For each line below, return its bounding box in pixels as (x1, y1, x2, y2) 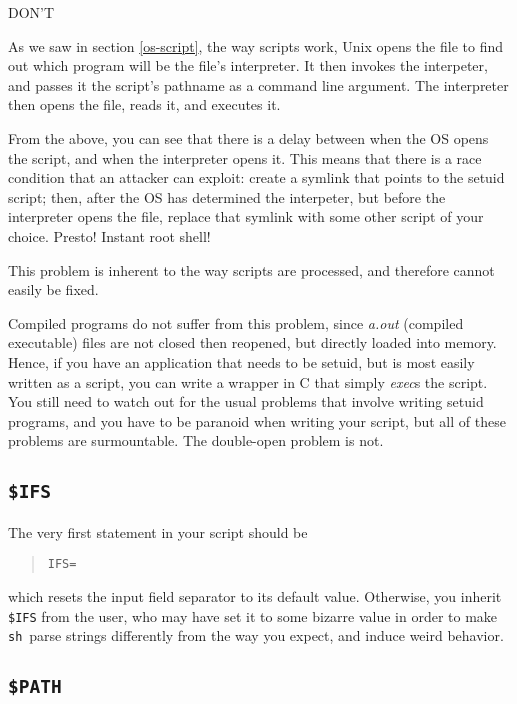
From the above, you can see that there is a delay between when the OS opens (8, 127, 489, 148)
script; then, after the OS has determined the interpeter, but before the (8, 186, 446, 207)
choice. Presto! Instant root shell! (8, 225, 211, 246)
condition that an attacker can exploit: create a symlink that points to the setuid (8, 167, 505, 188)
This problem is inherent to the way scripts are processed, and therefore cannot (8, 259, 495, 280)
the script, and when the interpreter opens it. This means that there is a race (8, 147, 482, 168)
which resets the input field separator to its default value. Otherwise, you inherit (8, 585, 502, 606)
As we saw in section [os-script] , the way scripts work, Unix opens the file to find (8, 35, 503, 56)
